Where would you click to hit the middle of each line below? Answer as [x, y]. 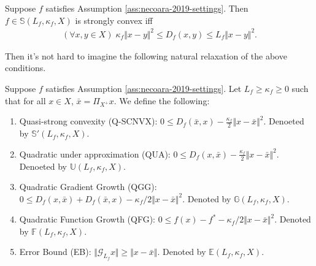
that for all [25, 100]
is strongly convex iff [114, 20]
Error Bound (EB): [55, 252]
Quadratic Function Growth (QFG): [87, 219]
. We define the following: [162, 100]
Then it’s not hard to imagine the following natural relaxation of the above [146, 55]
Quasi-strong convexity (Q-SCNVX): [88, 121]
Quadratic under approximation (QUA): [95, 154]
